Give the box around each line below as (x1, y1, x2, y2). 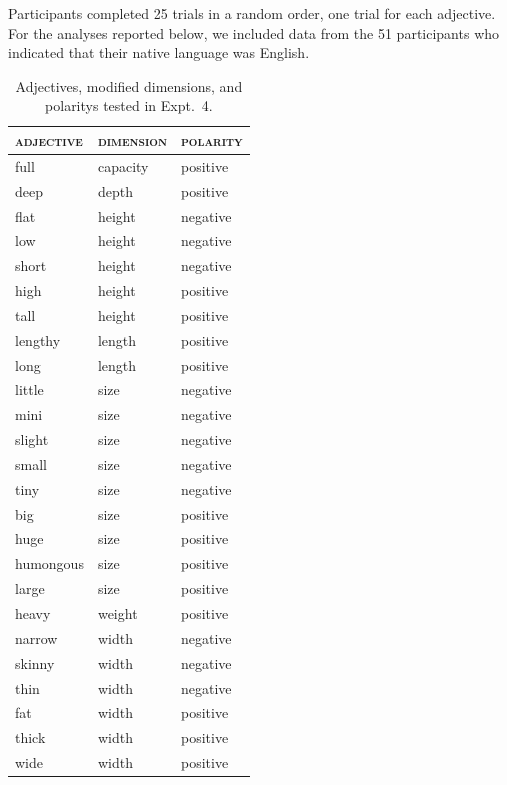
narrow (15, 627, 58, 648)
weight (97, 603, 138, 623)
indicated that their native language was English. (8, 42, 310, 63)
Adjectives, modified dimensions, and (15, 75, 243, 96)
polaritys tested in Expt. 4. (45, 95, 213, 116)
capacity (97, 155, 149, 176)
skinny (15, 652, 55, 673)
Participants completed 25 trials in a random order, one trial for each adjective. (8, 3, 496, 23)
